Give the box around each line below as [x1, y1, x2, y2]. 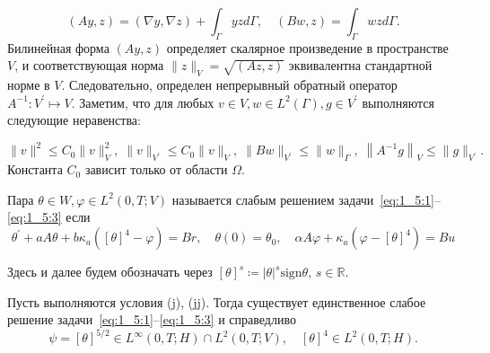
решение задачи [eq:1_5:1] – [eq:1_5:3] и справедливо [7, 310, 296, 329]
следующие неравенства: [7, 110, 141, 129]
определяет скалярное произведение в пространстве [166, 38, 449, 57]
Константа [7, 160, 63, 179]
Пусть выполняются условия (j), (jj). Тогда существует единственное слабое [7, 292, 426, 311]
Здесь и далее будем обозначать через [7, 262, 213, 281]
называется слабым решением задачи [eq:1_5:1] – [171, 190, 442, 208]
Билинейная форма [7, 38, 109, 57]
